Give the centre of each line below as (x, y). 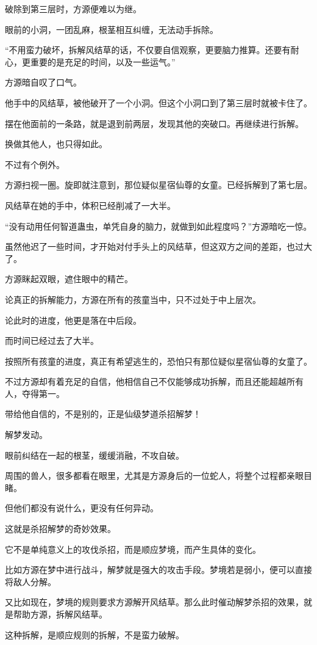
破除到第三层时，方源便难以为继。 (73, 9)
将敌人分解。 (30, 581)
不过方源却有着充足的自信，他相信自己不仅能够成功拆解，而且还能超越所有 (154, 381)
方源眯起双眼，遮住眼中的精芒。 (69, 279)
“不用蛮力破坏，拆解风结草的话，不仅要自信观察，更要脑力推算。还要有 (148, 50)
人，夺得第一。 (35, 393)
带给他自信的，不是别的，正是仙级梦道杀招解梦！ (103, 414)
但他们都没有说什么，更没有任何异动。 (82, 508)
